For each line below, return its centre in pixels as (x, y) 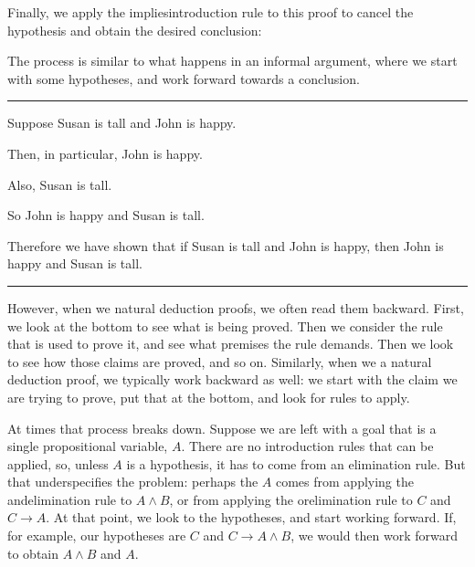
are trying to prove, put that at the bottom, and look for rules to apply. (209, 397)
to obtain (33, 553)
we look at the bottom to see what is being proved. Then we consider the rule (225, 325)
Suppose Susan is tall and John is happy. (122, 123)
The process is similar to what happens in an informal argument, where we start (232, 61)
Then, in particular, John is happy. (105, 153)
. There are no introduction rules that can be (307, 446)
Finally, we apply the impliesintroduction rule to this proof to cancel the (211, 12)
